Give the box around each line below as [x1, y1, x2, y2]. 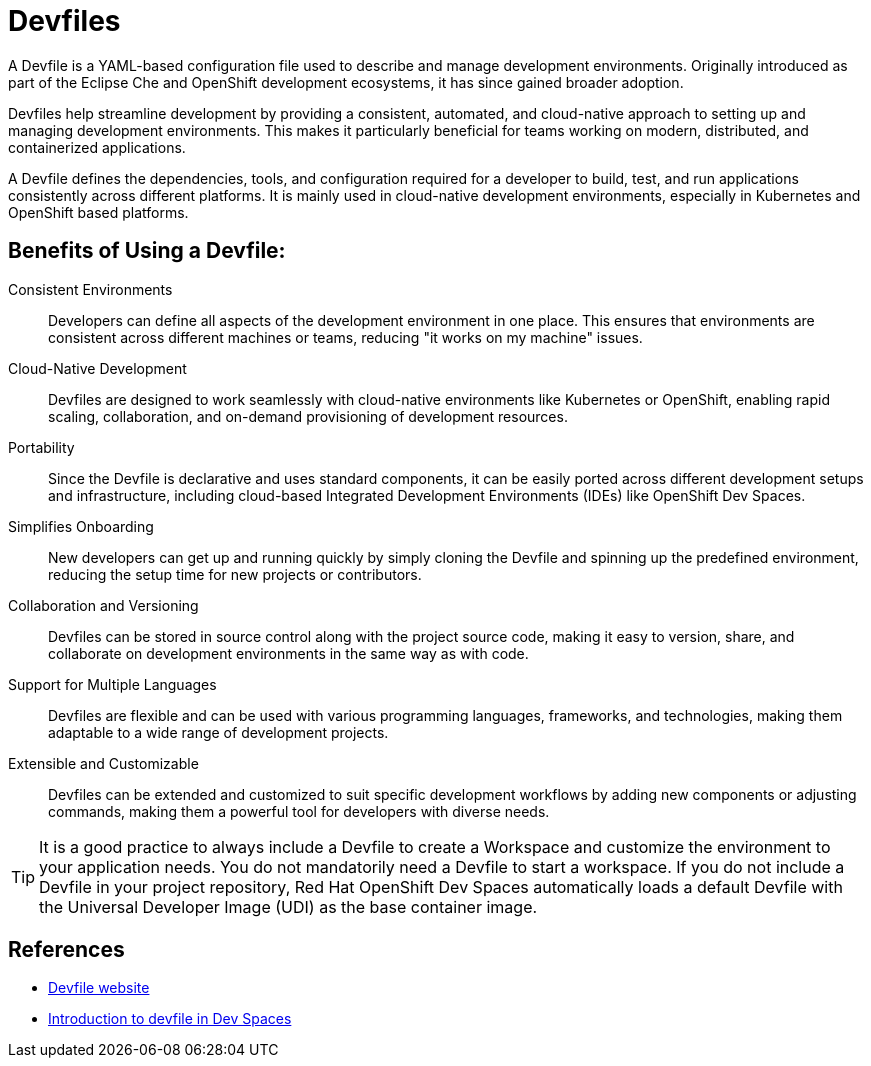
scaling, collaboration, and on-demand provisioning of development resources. [48, 407, 568, 425]
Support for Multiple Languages [8, 675, 217, 693]
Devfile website [48, 979, 150, 997]
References [8, 937, 125, 963]
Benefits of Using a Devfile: [8, 238, 286, 264]
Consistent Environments [8, 280, 173, 298]
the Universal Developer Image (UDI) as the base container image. [39, 896, 538, 917]
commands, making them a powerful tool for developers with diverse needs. [48, 802, 550, 820]
